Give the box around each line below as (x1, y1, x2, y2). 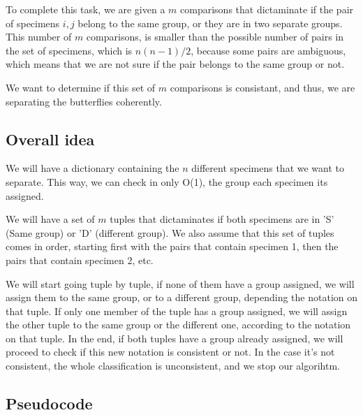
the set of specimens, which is (6, 43, 133, 57)
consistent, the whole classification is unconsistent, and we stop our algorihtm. (6, 358, 341, 373)
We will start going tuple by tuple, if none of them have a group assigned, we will (6, 276, 355, 291)
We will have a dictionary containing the (6, 161, 179, 175)
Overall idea (6, 128, 95, 150)
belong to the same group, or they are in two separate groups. (77, 15, 343, 30)
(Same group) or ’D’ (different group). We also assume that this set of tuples (6, 225, 334, 240)
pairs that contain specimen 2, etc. (6, 252, 154, 267)
